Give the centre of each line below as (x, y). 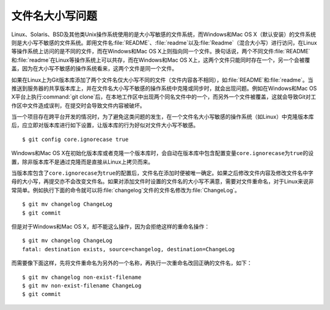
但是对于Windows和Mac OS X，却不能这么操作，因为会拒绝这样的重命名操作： (111, 226)
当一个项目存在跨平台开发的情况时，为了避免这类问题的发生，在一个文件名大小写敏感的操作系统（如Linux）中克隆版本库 (163, 117)
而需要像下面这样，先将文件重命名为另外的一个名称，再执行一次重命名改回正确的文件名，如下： (132, 263)
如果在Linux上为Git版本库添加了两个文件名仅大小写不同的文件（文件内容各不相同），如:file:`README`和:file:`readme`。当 (162, 80)
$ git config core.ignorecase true (75, 139)
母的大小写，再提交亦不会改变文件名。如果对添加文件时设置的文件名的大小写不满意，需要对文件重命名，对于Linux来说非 (163, 181)
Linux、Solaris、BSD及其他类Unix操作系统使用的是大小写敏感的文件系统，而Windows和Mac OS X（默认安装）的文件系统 (163, 34)
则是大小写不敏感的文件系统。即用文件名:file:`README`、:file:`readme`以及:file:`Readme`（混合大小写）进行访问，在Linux (164, 42)
